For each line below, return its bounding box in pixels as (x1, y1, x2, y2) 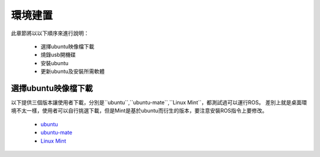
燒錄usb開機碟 (40, 51, 76, 59)
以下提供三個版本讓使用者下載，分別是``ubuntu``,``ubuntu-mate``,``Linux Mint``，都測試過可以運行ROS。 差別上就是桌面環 (11, 99, 308, 106)
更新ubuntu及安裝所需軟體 (40, 68, 105, 75)
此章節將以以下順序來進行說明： (11, 30, 89, 37)
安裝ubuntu (40, 59, 69, 66)
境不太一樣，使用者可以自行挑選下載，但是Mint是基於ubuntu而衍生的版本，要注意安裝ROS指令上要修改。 (11, 107, 268, 114)
